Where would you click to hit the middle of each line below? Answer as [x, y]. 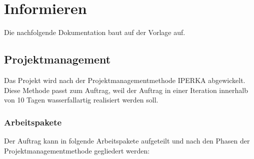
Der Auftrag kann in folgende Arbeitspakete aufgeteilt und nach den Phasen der [127, 140]
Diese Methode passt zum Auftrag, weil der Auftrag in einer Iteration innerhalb [126, 90]
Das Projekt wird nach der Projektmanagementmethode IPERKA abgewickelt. [125, 80]
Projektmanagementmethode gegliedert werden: [77, 150]
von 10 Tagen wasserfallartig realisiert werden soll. [81, 100]
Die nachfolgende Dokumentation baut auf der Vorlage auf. [95, 32]
